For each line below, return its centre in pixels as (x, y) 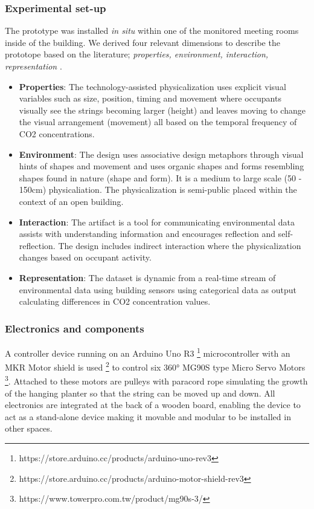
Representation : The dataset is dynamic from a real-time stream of (147, 277)
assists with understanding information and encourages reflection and (147, 234)
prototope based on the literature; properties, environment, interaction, (137, 54)
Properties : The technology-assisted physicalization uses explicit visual (152, 86)
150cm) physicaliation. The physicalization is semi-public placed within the (158, 190)
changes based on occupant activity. (85, 257)
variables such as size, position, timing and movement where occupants (150, 98)
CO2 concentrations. (57, 133)
